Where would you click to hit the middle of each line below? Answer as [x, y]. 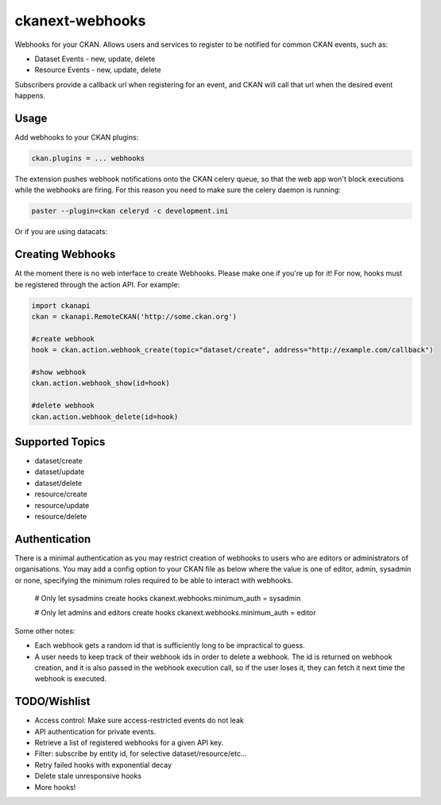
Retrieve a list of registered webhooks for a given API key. [129, 743]
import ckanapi [61, 305]
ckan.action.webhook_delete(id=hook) [105, 416]
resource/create [61, 494]
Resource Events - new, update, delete [98, 70]
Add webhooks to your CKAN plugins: [77, 137]
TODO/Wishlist [52, 701]
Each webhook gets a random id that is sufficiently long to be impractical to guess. [170, 645]
